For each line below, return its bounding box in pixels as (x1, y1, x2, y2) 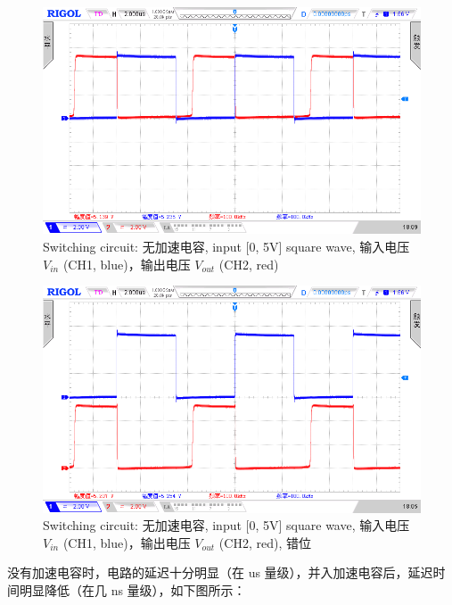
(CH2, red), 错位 (218, 533, 311, 551)
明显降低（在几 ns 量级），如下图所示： (19, 580, 246, 599)
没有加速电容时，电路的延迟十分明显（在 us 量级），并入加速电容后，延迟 (7, 563, 433, 582)
